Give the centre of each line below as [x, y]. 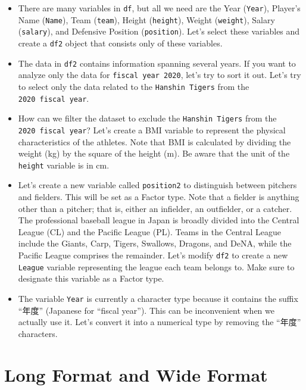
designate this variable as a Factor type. [91, 278]
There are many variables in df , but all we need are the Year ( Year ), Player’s [159, 8]
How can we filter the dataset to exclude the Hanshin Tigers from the [147, 118]
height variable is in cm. [64, 165]
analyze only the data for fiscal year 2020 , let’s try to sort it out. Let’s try [160, 75]
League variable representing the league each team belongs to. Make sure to [156, 266]
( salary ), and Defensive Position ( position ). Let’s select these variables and [159, 31]
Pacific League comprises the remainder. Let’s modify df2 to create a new [153, 255]
